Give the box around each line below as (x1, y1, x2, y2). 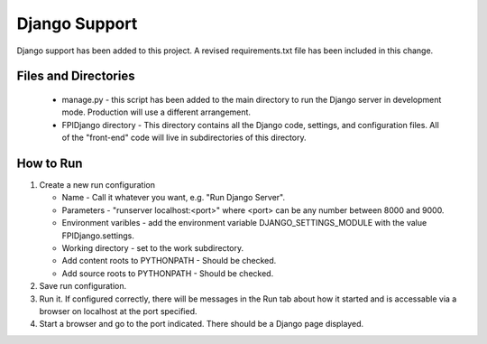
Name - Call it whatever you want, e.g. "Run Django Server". (61, 192, 286, 203)
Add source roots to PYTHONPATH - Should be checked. (61, 267, 274, 279)
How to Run (16, 155, 83, 171)
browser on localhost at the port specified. (39, 305, 198, 316)
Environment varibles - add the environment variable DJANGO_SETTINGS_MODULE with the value (61, 218, 427, 228)
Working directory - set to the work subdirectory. (61, 242, 244, 253)
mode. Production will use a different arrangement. (61, 107, 252, 117)
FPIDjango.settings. (61, 230, 134, 241)
